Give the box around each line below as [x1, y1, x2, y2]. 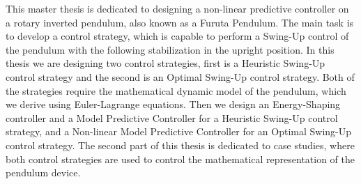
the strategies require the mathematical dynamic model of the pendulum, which [6, 83, 346, 98]
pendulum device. [6, 165, 81, 180]
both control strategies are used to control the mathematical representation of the [6, 151, 355, 166]
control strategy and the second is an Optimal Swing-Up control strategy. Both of [6, 69, 355, 84]
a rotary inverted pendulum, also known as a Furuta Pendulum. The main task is [6, 15, 354, 29]
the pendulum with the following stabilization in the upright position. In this [6, 42, 335, 56]
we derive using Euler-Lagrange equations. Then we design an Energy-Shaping [6, 97, 341, 112]
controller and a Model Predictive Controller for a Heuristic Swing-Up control [6, 110, 338, 125]
